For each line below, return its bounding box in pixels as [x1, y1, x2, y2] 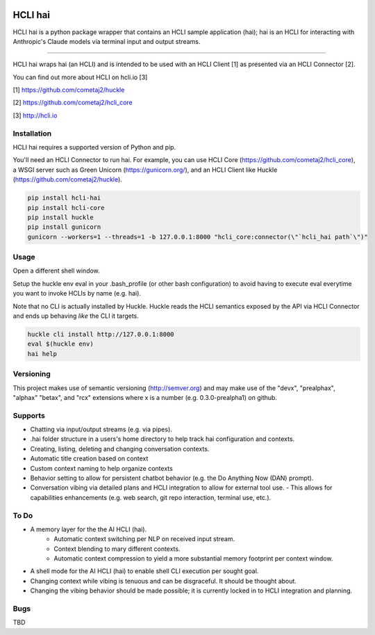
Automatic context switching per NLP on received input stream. [53, 535, 235, 543]
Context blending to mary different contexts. [53, 545, 181, 553]
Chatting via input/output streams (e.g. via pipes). [30, 425, 173, 434]
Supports [12, 410, 45, 420]
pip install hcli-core [27, 204, 105, 211]
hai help [27, 350, 58, 357]
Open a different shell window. [12, 266, 100, 275]
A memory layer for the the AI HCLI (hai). [30, 525, 147, 533]
